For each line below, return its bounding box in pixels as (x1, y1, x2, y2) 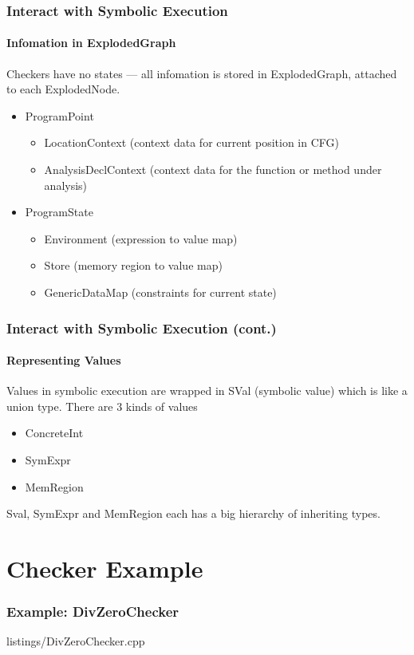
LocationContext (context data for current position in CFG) (44, 134, 339, 151)
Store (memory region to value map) (44, 257, 223, 274)
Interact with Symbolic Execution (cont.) (6, 318, 277, 337)
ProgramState (25, 203, 93, 220)
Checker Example (6, 551, 203, 584)
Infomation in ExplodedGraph (6, 34, 176, 51)
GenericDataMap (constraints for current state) (44, 283, 277, 300)
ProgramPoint (25, 107, 94, 124)
